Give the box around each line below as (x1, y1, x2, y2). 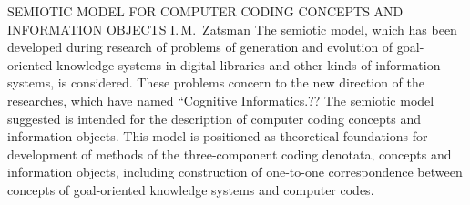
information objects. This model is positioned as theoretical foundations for (7, 127, 428, 146)
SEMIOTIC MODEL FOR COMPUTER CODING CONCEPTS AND (7, 2, 404, 20)
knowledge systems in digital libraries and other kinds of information (56, 55, 441, 74)
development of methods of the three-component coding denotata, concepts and (7, 144, 452, 163)
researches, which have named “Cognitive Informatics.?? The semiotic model (7, 90, 434, 109)
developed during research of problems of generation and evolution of (7, 37, 393, 56)
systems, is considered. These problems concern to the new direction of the (7, 73, 424, 92)
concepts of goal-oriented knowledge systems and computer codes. (7, 179, 374, 199)
